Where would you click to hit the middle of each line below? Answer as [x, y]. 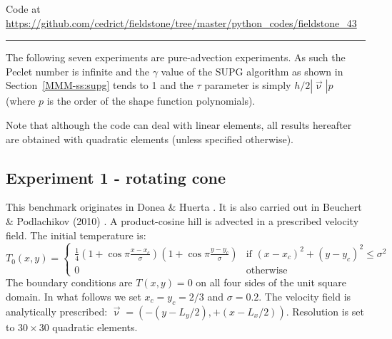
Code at [23, 9]
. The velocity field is [305, 296]
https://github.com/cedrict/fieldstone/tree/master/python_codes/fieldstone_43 [181, 22]
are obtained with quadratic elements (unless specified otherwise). [150, 139]
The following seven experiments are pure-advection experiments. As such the [176, 57]
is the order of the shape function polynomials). [151, 101]
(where [21, 101]
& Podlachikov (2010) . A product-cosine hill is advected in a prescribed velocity [182, 220]
